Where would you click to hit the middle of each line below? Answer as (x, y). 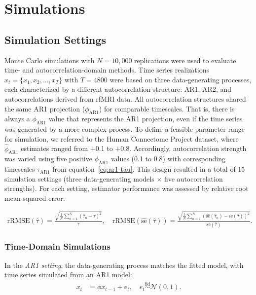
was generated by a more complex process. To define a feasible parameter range (125, 129)
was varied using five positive (48, 159)
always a (17, 119)
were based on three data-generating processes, (181, 79)
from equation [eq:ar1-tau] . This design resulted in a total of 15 (149, 169)
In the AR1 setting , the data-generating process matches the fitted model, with (124, 265)
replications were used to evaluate (185, 60)
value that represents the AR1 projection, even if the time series (146, 119)
